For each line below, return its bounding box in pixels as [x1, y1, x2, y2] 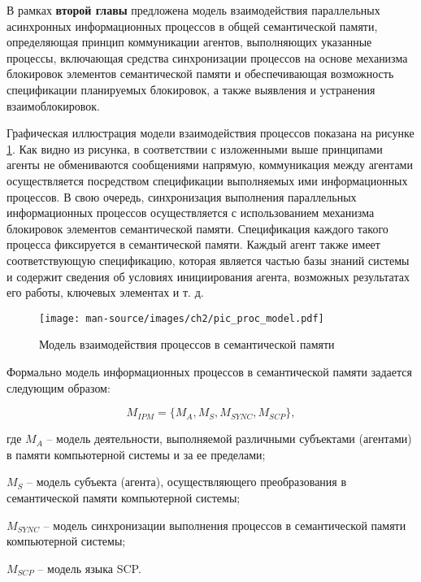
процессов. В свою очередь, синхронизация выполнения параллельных [7, 188, 357, 205]
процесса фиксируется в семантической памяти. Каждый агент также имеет [7, 236, 380, 253]
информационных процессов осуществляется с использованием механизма [7, 204, 375, 221]
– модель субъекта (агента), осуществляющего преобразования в [27, 473, 347, 490]
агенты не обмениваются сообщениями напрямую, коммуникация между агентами [7, 156, 413, 173]
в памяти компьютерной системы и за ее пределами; [7, 445, 266, 463]
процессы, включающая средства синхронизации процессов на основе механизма [7, 49, 408, 66]
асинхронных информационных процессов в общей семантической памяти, [7, 17, 378, 34]
